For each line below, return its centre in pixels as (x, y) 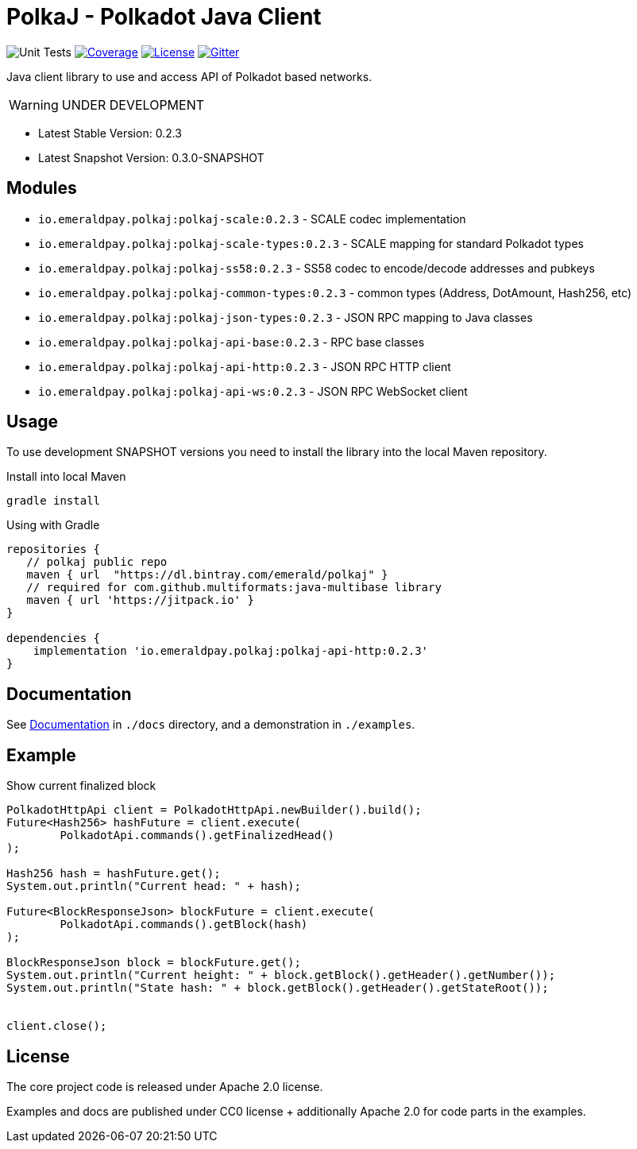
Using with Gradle (53, 525)
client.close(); (57, 1026)
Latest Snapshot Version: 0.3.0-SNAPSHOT (151, 157)
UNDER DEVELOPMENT (133, 104)
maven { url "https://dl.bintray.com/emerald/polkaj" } (207, 575)
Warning (34, 104)
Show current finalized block (81, 786)
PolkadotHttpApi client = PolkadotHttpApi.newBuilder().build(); (214, 810)
